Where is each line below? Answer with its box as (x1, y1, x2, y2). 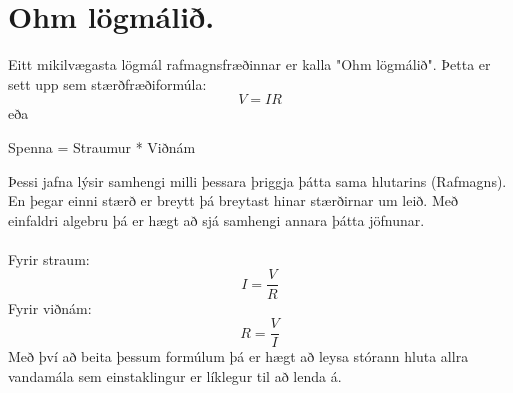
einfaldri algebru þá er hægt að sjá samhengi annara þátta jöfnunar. (8, 209, 425, 230)
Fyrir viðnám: (8, 297, 92, 318)
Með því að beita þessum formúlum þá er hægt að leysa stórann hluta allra (8, 346, 469, 367)
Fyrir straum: (8, 248, 90, 269)
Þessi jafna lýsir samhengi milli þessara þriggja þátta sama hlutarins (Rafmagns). (8, 170, 507, 191)
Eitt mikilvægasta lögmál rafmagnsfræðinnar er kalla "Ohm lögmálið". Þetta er (8, 54, 491, 75)
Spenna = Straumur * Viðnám (8, 136, 196, 157)
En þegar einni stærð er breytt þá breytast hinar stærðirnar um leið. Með (8, 190, 458, 211)
